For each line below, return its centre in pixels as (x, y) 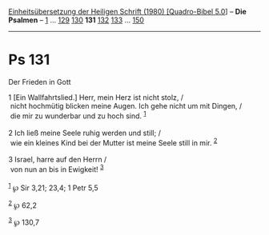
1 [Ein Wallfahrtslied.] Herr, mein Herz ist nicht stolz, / (96, 97)
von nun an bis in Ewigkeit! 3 (57, 169)
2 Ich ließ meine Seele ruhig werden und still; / (85, 133)
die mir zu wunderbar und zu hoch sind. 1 (78, 115)
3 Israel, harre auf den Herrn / (58, 160)
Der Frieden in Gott (40, 82)
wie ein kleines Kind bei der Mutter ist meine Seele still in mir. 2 (114, 141)
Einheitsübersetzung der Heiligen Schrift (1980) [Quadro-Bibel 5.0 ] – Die (127, 12)
